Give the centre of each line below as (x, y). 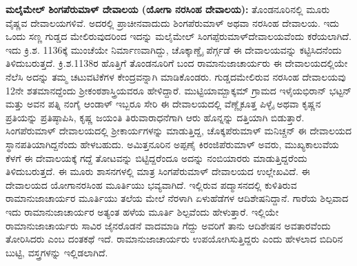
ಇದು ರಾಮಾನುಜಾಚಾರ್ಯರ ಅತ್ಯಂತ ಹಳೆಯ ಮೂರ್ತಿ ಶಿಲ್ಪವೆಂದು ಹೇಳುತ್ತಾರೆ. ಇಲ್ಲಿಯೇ (142, 211)
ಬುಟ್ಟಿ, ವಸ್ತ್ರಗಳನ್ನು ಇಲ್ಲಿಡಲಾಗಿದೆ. (57, 252)
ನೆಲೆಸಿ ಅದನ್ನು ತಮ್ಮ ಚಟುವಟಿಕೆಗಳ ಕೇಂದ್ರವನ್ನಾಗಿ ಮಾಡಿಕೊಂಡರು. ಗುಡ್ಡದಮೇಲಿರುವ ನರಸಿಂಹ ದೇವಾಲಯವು (176, 76)
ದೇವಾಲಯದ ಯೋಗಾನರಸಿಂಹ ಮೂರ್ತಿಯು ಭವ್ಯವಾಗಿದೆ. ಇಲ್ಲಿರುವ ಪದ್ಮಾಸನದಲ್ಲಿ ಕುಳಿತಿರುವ (151, 184)
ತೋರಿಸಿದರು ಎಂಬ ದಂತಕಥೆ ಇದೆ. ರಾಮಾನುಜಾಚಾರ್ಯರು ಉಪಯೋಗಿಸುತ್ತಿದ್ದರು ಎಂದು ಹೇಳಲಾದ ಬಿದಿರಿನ (174, 239)
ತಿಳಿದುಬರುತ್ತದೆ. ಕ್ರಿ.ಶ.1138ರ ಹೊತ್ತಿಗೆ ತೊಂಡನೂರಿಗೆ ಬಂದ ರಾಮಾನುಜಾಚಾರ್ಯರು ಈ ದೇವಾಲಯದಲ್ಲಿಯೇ (177, 63)
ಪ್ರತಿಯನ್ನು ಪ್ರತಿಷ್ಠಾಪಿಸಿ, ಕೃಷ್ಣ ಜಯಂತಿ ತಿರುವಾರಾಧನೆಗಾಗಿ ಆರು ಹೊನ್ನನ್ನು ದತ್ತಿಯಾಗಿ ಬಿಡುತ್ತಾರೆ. (155, 117)
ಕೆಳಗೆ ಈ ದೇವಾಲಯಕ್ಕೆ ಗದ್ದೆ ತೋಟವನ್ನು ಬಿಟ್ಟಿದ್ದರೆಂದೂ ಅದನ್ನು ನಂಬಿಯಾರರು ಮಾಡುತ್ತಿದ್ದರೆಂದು (156, 157)
